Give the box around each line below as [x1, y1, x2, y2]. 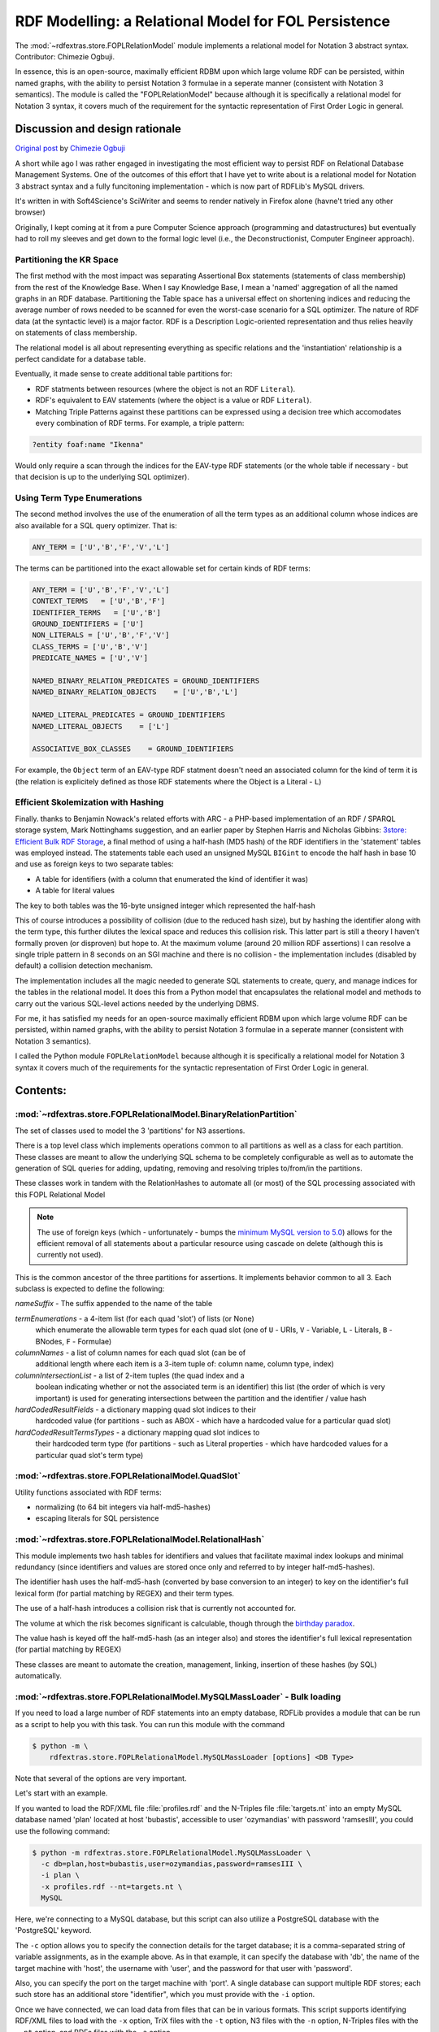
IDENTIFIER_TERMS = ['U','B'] [32, 608, 162, 617]
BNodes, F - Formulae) [35, 1336, 112, 1346]
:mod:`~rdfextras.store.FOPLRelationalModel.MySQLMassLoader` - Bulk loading [15, 1691, 341, 1702]
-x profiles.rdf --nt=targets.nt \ [41, 1882, 183, 1891]
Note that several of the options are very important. [15, 1774, 187, 1783]
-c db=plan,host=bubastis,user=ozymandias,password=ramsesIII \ [41, 1859, 302, 1869]
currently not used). [37, 1250, 103, 1260]
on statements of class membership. [15, 328, 137, 337]
